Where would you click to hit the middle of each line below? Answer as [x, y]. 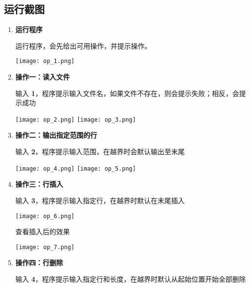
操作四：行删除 [39, 263]
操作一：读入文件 [42, 77]
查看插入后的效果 [42, 231]
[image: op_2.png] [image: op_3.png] [75, 120]
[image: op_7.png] [45, 247]
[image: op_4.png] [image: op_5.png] [75, 168]
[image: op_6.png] [45, 216]
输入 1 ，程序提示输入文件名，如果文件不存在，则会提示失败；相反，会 [127, 93]
